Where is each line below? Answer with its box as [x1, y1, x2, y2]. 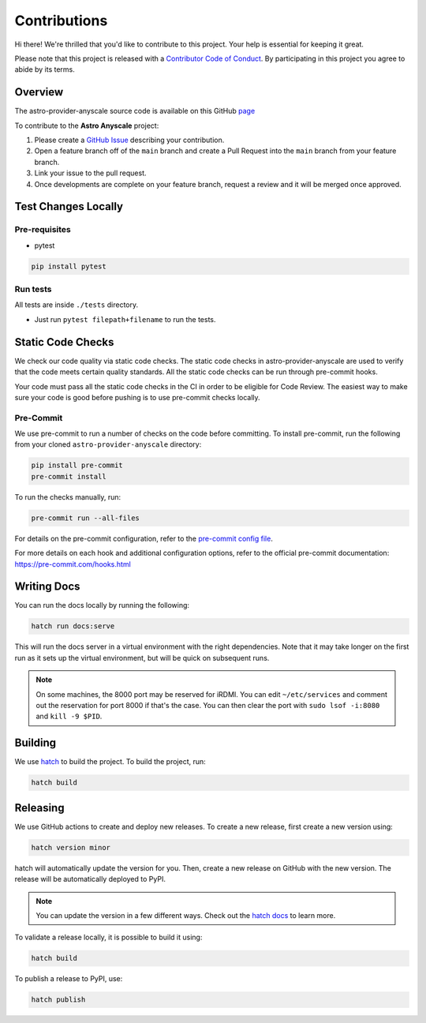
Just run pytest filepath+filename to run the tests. [34, 314, 216, 324]
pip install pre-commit [31, 461, 124, 470]
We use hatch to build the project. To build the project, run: [14, 757, 207, 766]
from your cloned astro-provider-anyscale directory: [14, 440, 202, 449]
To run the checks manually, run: [14, 492, 121, 501]
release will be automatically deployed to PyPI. [14, 875, 166, 884]
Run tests [14, 284, 52, 295]
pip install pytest [31, 261, 106, 271]
